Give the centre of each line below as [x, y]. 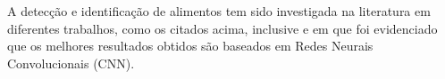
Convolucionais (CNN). [71, 63]
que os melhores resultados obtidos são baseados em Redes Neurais [190, 46]
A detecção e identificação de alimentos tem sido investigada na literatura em [219, 11]
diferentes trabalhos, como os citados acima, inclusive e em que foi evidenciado [222, 28]
